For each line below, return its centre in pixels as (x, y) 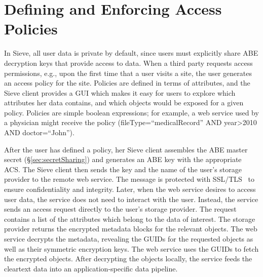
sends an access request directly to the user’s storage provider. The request (120, 209)
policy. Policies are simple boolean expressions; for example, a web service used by (131, 112)
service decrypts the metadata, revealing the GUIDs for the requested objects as (129, 239)
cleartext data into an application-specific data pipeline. (91, 268)
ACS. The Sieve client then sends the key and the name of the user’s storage (123, 169)
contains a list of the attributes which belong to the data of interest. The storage (130, 219)
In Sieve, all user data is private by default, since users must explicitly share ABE (131, 53)
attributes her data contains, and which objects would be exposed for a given (124, 103)
